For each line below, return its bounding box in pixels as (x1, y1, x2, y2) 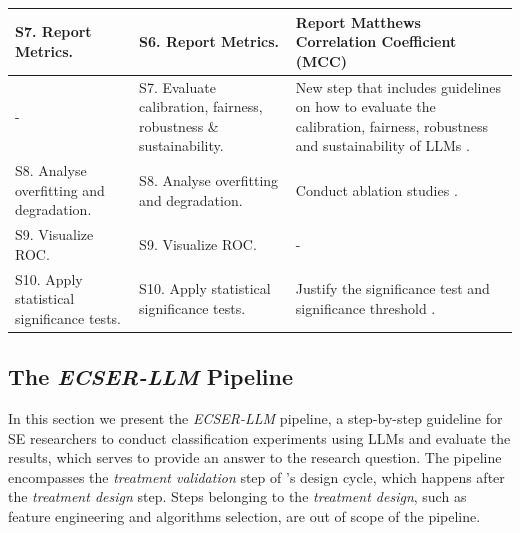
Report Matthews (295, 11, 421, 32)
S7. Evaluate (139, 76, 216, 97)
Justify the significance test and (295, 278, 490, 299)
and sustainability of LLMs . (295, 135, 470, 156)
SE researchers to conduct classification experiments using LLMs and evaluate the (8, 427, 511, 448)
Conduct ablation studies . (295, 179, 458, 200)
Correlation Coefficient (295, 31, 457, 52)
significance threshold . (295, 298, 436, 319)
